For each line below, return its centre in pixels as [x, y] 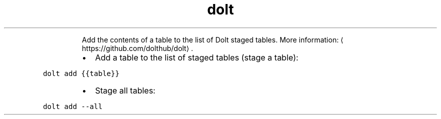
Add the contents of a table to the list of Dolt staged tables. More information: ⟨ [213, 39]
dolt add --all [73, 106]
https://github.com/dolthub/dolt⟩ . [137, 48]
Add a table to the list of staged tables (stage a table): [197, 57]
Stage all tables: [125, 90]
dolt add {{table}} [81, 73]
